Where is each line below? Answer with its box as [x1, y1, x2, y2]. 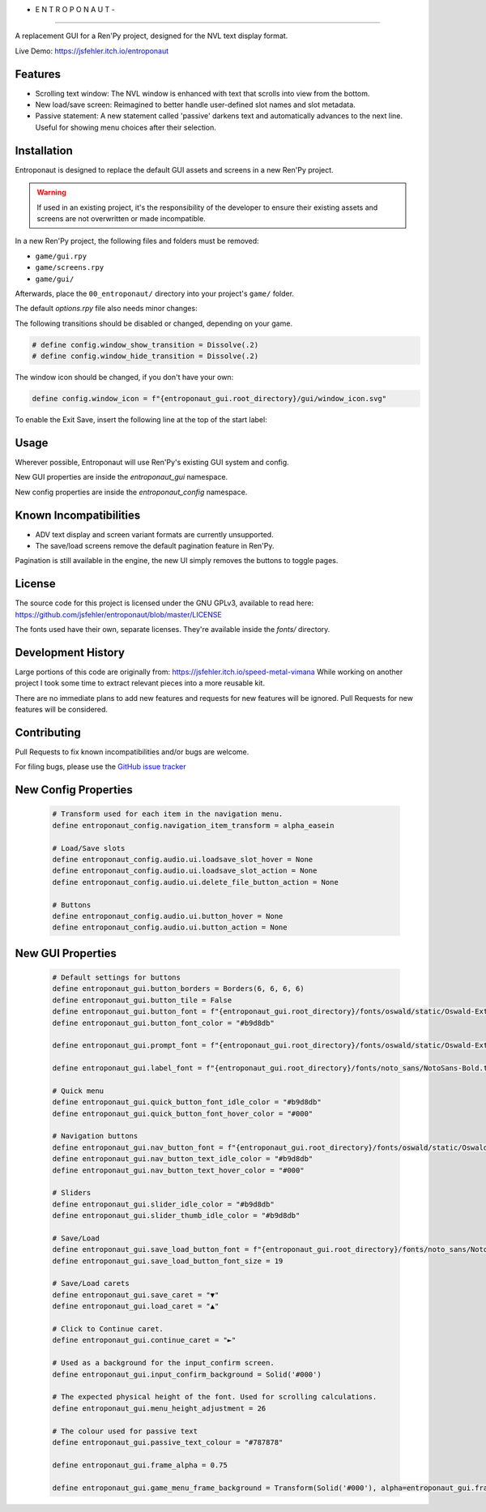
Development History [15, 645, 126, 660]
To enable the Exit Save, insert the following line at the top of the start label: [15, 415, 267, 425]
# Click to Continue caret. [52, 1325, 164, 1334]
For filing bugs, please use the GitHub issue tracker [15, 762, 186, 771]
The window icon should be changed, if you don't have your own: [15, 373, 234, 382]
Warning [36, 187, 66, 198]
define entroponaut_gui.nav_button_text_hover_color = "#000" [52, 1165, 305, 1175]
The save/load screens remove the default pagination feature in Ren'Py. [35, 540, 275, 550]
